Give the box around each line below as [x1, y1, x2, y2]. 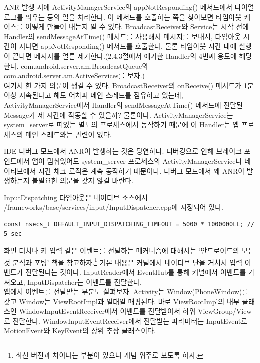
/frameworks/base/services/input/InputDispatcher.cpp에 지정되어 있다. [4, 202, 223, 212]
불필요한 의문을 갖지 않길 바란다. [32, 175, 134, 186]
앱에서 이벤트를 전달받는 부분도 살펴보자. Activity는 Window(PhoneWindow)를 [4, 286, 249, 297]
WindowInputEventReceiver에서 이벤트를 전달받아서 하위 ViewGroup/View [19, 306, 252, 316]
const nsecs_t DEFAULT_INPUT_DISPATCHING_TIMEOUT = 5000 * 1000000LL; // [4, 220, 255, 228]
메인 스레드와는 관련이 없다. [25, 129, 112, 139]
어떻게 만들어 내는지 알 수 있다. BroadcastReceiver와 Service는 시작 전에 [25, 21, 249, 32]
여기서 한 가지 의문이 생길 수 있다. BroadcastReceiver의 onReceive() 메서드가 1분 [4, 80, 254, 90]
